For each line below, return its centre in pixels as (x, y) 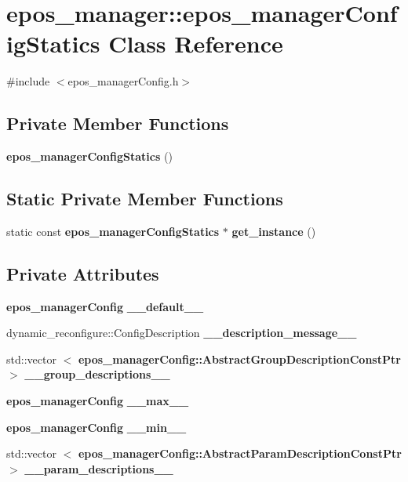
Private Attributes (83, 273)
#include (28, 81)
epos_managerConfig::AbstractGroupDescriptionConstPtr (239, 359)
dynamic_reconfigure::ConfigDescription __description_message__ (182, 333)
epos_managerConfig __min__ (97, 427)
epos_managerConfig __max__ (98, 401)
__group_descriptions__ (97, 374)
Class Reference (196, 43)
